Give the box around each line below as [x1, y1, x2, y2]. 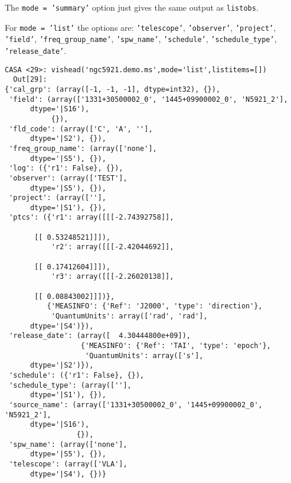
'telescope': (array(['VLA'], [9, 459, 127, 468]
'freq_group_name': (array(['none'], [9, 144, 157, 153]
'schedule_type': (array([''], [9, 381, 132, 389]
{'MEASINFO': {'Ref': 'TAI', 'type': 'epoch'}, [80, 342, 272, 350]
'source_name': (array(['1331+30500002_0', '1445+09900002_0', [9, 400, 263, 409]
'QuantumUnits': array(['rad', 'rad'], [51, 312, 208, 321]
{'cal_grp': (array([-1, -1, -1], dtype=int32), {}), [5, 85, 221, 94]
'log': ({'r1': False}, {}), [9, 164, 123, 173]
